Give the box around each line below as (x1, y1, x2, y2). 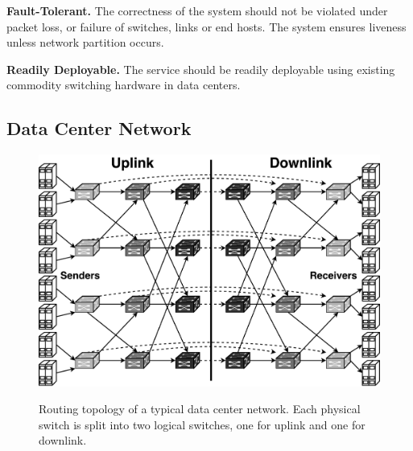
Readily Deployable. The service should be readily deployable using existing (6, 60, 395, 77)
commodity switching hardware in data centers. (6, 76, 241, 93)
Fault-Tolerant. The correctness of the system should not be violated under (6, 2, 388, 18)
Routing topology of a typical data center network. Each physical (39, 400, 361, 417)
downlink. (39, 432, 87, 449)
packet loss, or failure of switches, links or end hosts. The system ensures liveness (6, 18, 407, 35)
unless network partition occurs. (6, 34, 164, 51)
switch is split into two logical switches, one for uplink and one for (39, 416, 366, 433)
